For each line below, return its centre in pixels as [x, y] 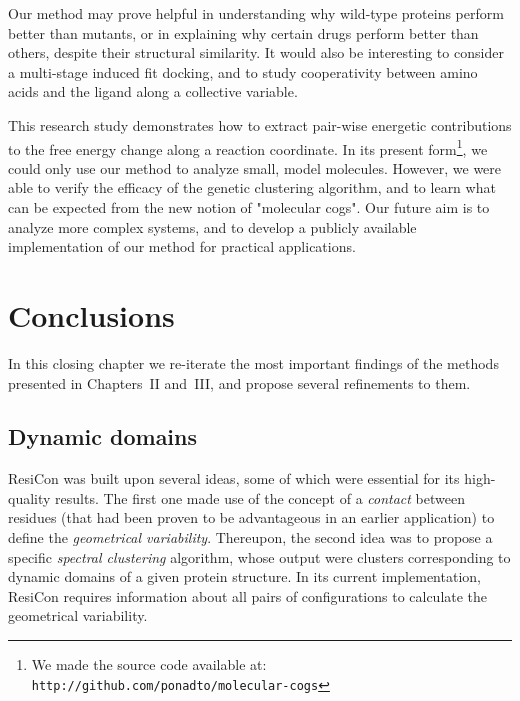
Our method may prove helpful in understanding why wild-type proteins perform [256, 13]
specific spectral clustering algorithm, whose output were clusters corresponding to [259, 556]
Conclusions [91, 314]
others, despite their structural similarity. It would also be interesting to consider [256, 52]
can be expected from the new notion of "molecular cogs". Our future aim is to [249, 207]
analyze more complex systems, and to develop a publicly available [212, 226]
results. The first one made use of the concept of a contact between [260, 497]
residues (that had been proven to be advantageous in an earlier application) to [251, 517]
